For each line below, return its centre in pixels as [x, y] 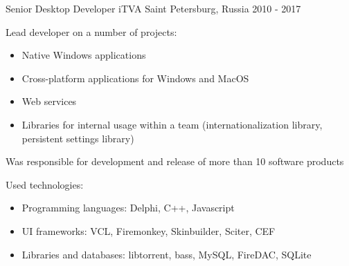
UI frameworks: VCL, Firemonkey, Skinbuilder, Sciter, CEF [149, 230]
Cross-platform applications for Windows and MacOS [135, 78]
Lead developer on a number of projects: [91, 31]
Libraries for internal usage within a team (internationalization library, [172, 124]
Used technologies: [45, 184]
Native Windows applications [84, 55]
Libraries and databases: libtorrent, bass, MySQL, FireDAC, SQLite [167, 254]
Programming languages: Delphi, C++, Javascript [128, 208]
